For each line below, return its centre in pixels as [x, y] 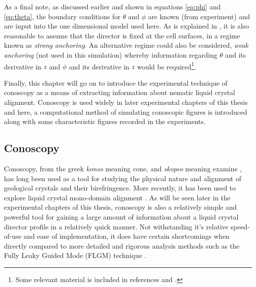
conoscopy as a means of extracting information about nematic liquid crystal [120, 92]
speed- [240, 226]
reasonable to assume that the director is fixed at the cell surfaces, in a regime [122, 35]
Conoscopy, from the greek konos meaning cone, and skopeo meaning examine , [123, 168]
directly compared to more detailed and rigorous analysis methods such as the [122, 245]
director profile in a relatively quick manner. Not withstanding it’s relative [116, 226]
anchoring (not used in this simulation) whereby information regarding [111, 54]
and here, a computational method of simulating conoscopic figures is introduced [126, 112]
